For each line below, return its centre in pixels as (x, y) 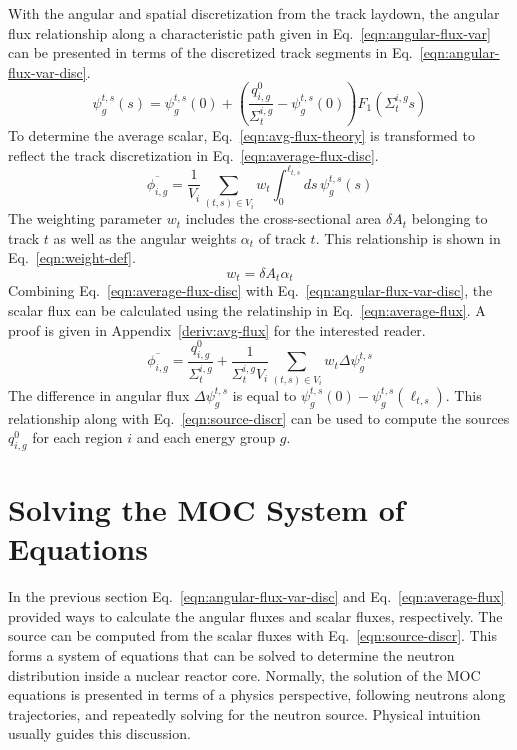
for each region (77, 437)
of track (282, 237)
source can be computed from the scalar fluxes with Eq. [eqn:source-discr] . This (252, 635)
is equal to (264, 394)
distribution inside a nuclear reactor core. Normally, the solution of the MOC (244, 674)
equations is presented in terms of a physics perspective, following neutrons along (257, 694)
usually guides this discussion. (99, 733)
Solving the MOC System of (206, 509)
